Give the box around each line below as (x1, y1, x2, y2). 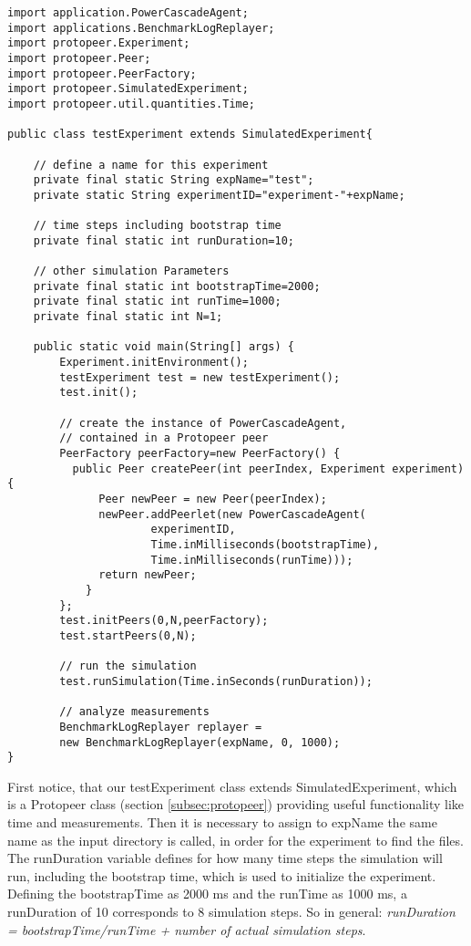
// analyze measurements (59, 705, 210, 719)
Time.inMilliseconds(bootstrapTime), (150, 537, 380, 551)
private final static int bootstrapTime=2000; (33, 279, 321, 293)
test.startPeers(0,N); (59, 629, 197, 642)
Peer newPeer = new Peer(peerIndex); (98, 493, 327, 505)
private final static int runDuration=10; (33, 234, 294, 247)
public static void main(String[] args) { (33, 340, 294, 354)
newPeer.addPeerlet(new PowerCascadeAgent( (98, 507, 366, 521)
